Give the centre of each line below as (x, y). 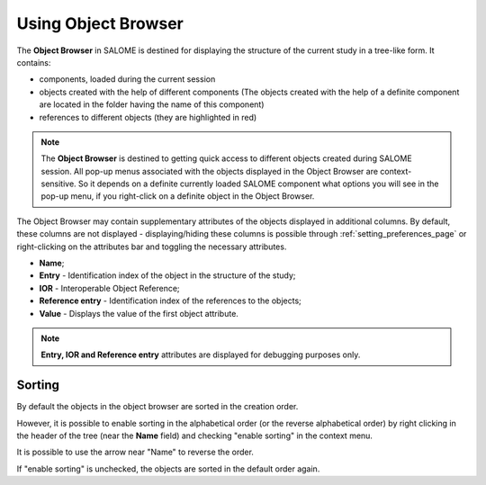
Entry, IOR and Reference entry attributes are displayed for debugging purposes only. (201, 355)
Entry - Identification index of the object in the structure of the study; (167, 275)
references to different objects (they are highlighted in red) (148, 117)
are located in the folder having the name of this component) (152, 104)
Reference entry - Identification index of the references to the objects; (170, 301)
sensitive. (58, 184)
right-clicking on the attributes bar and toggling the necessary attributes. (152, 247)
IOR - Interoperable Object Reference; (109, 288)
